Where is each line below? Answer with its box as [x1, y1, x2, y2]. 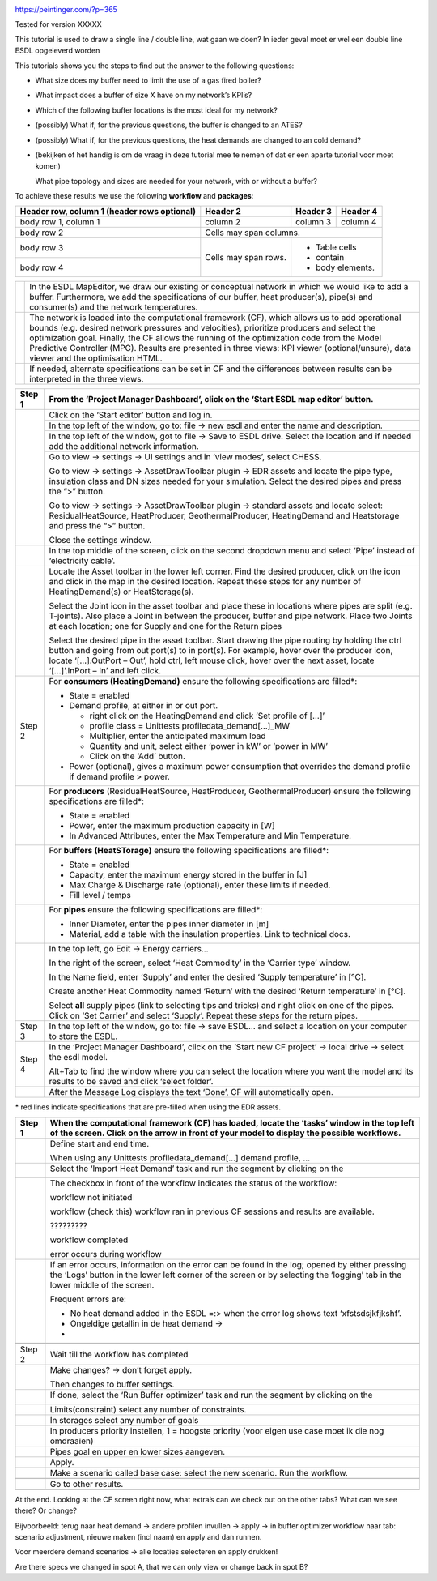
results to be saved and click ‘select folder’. [49, 1076, 214, 1087]
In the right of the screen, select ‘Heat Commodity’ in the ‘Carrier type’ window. [49, 957, 351, 968]
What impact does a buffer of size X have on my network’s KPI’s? [35, 90, 252, 100]
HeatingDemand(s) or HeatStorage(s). [49, 586, 194, 597]
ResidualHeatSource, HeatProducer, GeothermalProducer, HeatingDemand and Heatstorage [49, 511, 400, 522]
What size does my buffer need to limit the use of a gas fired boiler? [35, 75, 262, 85]
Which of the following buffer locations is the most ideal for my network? [35, 105, 278, 115]
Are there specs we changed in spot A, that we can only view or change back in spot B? [15, 1562, 308, 1571]
